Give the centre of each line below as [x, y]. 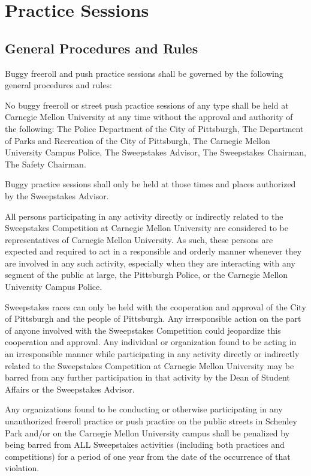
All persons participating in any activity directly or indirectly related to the [144, 216]
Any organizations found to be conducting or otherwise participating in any [144, 409]
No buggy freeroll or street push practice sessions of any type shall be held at [147, 105]
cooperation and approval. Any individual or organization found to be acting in [151, 342]
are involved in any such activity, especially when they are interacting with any [150, 263]
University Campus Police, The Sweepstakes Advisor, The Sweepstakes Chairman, [155, 152]
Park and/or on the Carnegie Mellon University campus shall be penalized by [147, 432]
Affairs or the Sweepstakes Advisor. [70, 389]
